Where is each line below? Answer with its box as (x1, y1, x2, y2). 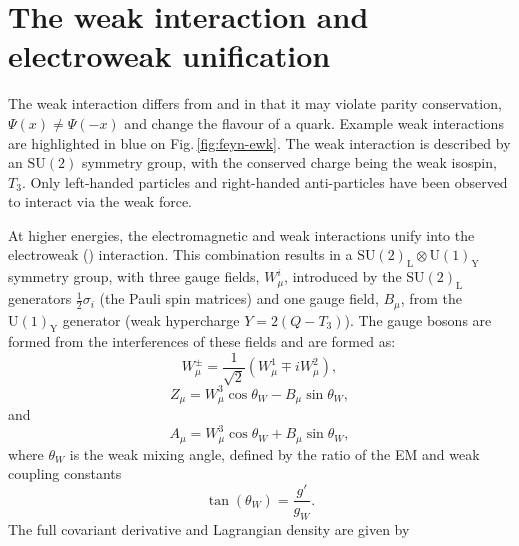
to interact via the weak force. (8, 191, 193, 212)
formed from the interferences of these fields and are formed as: (8, 331, 396, 352)
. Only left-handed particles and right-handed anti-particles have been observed (21, 171, 508, 192)
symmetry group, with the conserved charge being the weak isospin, (81, 152, 497, 173)
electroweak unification (8, 35, 331, 76)
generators (8, 288, 72, 309)
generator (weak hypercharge (62, 309, 240, 330)
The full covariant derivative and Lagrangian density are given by (8, 518, 410, 539)
